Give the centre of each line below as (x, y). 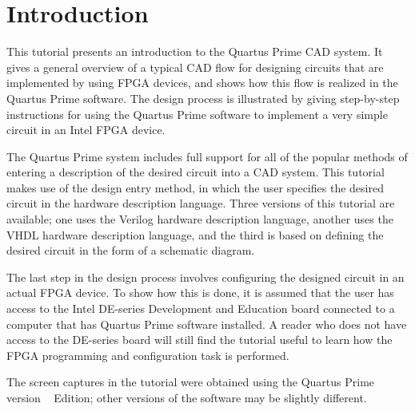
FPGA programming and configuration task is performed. (148, 355)
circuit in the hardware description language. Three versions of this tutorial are (201, 203)
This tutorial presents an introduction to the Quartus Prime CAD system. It (195, 51)
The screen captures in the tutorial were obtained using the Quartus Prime (191, 382)
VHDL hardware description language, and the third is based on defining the (195, 234)
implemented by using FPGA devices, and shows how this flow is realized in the (202, 83)
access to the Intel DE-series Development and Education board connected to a (201, 308)
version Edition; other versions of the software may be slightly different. (187, 397)
